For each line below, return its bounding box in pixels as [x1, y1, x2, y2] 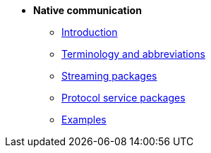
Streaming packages [61, 70, 157, 82]
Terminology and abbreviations [61, 48, 205, 60]
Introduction [61, 26, 118, 38]
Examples [61, 114, 107, 126]
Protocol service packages [61, 92, 186, 104]
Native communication [33, 4, 142, 16]
